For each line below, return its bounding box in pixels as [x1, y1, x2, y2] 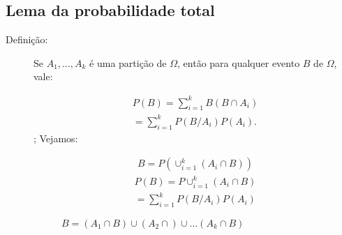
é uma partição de [89, 55, 167, 70]
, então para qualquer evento [177, 55, 300, 70]
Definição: [6, 32, 48, 47]
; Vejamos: [34, 130, 78, 145]
